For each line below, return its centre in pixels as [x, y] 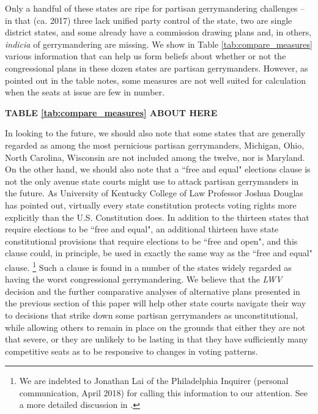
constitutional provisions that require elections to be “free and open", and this [151, 241]
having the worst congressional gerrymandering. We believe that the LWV [144, 279]
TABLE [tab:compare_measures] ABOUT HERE [111, 112]
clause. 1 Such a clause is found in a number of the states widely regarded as [148, 266]
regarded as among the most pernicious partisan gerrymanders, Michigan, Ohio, [155, 145]
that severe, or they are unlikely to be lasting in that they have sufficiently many [157, 339]
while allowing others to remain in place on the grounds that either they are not [155, 327]
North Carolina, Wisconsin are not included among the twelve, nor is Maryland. [155, 157]
